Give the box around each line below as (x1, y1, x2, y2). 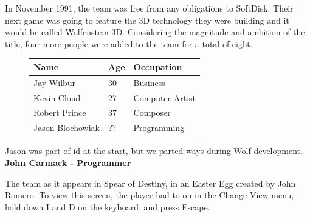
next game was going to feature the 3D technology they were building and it (5, 13, 289, 26)
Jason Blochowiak (33, 121, 100, 134)
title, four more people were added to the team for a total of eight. (5, 37, 253, 50)
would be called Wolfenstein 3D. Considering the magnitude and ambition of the (5, 25, 305, 38)
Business (133, 76, 165, 88)
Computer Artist (133, 91, 196, 104)
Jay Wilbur (33, 76, 76, 88)
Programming (133, 121, 185, 134)
